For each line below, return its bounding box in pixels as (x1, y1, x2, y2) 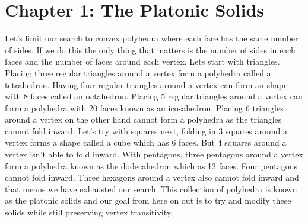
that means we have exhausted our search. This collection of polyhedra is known (5, 182, 297, 195)
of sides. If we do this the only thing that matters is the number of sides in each (5, 43, 296, 56)
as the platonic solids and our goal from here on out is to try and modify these (5, 194, 291, 207)
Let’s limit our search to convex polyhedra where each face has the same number (5, 32, 299, 44)
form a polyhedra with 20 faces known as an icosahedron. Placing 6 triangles (5, 101, 284, 114)
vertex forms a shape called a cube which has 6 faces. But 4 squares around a (5, 136, 287, 149)
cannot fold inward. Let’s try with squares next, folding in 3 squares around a (5, 124, 288, 137)
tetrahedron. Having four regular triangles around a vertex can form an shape (5, 78, 288, 91)
